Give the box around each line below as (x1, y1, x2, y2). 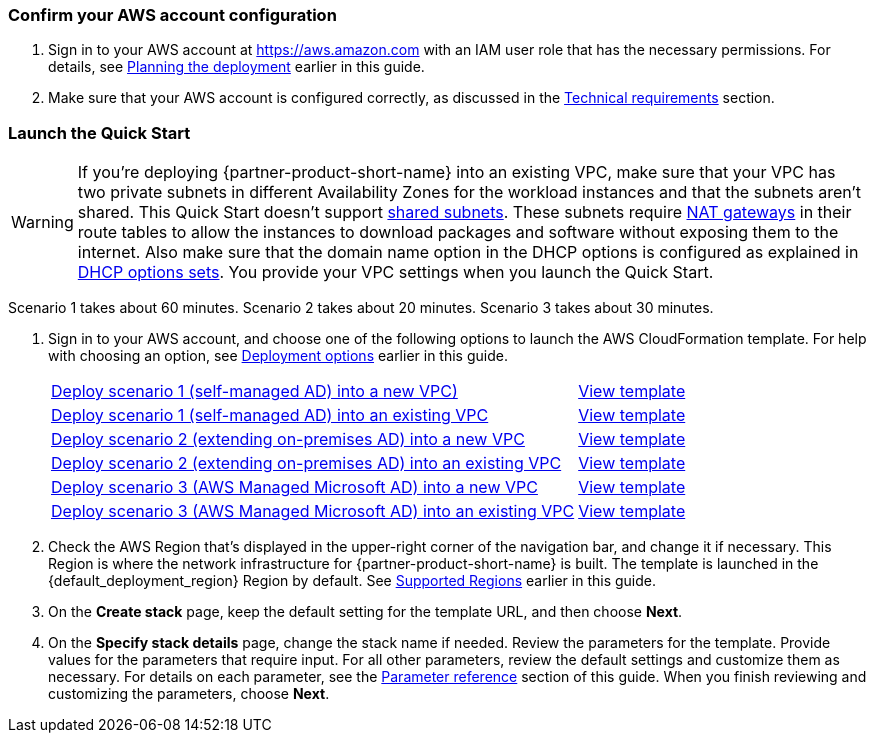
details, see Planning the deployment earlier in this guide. (48, 58, 425, 76)
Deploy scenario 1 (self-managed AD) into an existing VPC (51, 405, 489, 426)
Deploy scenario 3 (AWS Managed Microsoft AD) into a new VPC (51, 477, 538, 498)
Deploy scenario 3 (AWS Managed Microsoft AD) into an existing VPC (51, 501, 575, 522)
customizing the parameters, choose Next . (48, 685, 330, 703)
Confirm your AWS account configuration (8, 5, 337, 25)
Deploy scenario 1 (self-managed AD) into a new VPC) (51, 381, 458, 402)
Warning (11, 212, 74, 233)
